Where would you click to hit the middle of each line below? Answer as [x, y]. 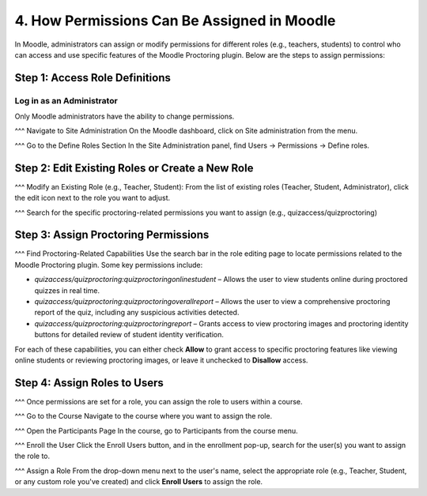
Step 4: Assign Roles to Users [89, 383]
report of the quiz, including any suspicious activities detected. [137, 313]
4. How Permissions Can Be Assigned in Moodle [175, 21]
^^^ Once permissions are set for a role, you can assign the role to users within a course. [159, 401]
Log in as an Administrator [66, 100]
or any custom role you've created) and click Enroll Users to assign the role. [139, 482]
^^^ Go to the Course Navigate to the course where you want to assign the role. [144, 416]
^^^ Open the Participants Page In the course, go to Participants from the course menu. [156, 430]
